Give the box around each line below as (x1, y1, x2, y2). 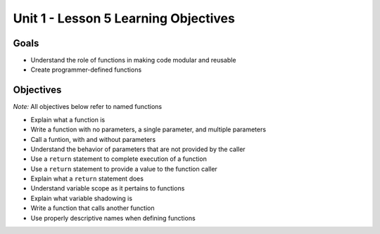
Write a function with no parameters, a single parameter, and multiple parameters (30, 125, 267, 134)
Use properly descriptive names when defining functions (30, 214, 196, 222)
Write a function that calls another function (30, 204, 155, 212)
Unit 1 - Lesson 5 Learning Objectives (13, 11, 235, 26)
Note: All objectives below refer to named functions (13, 103, 162, 111)
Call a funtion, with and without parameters (30, 135, 156, 143)
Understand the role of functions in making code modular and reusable (30, 56, 236, 65)
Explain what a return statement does (30, 174, 144, 183)
